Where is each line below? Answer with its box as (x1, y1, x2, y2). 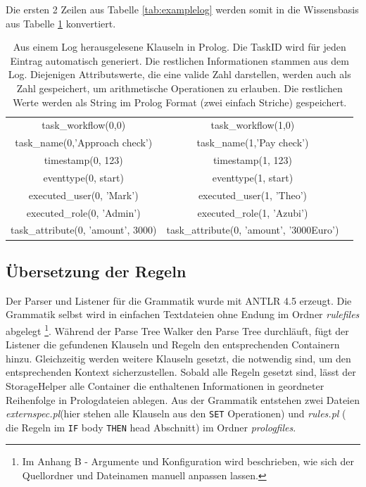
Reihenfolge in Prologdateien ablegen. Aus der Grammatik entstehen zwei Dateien (6, 392, 360, 407)
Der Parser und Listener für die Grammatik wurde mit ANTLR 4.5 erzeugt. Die (6, 293, 352, 308)
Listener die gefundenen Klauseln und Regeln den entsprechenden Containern (6, 337, 340, 352)
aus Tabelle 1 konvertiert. (6, 15, 116, 30)
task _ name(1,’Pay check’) (196, 135, 309, 150)
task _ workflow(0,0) (42, 118, 126, 132)
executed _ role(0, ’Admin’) (26, 205, 141, 220)
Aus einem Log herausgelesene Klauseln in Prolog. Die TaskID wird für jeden (13, 39, 346, 54)
